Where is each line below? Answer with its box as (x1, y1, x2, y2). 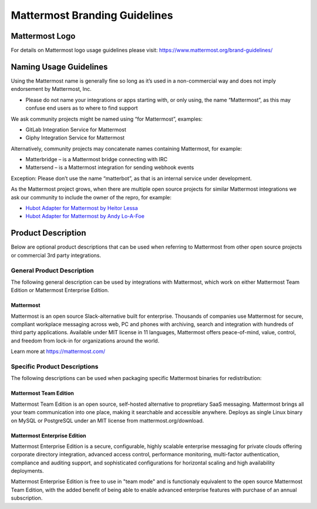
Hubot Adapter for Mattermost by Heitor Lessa (25, 205, 138, 212)
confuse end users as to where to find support (25, 104, 138, 111)
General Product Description (11, 266, 94, 274)
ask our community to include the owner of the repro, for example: (11, 194, 172, 201)
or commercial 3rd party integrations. (11, 252, 102, 259)
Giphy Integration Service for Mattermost (25, 134, 125, 141)
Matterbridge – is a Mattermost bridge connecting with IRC (25, 156, 168, 163)
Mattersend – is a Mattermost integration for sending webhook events (25, 164, 194, 171)
